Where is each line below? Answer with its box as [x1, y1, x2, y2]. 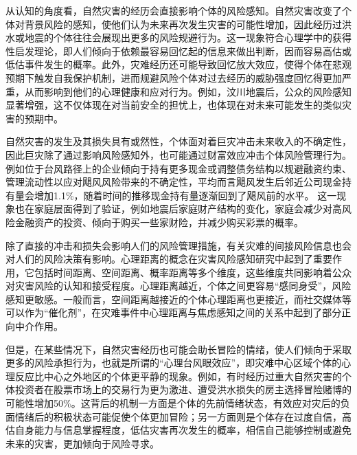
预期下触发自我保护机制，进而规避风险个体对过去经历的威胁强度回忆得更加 [5, 70, 342, 85]
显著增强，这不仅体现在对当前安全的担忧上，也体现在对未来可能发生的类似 [5, 98, 342, 112]
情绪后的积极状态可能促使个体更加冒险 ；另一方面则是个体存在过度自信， [14, 409, 342, 423]
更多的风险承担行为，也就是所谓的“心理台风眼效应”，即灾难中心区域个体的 [5, 355, 342, 370]
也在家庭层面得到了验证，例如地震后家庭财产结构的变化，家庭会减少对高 [14, 201, 342, 216]
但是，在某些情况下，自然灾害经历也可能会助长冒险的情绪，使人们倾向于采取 [5, 342, 352, 356]
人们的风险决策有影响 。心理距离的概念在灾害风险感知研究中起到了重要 [14, 252, 332, 266]
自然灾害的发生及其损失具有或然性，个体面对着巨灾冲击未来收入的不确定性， [5, 134, 352, 148]
